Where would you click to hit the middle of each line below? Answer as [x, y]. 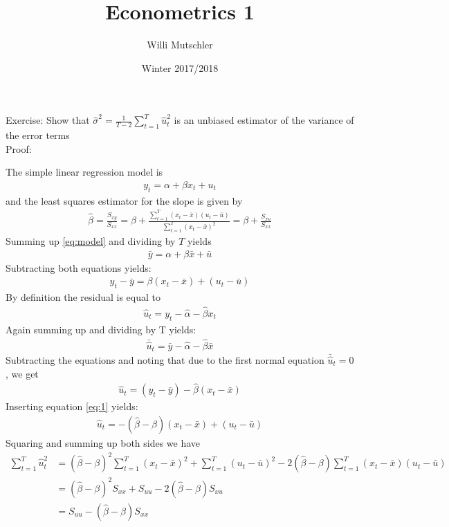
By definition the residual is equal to [83, 297]
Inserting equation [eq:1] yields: [72, 406]
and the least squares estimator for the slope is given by [124, 200]
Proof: [19, 148]
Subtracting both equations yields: [79, 267]
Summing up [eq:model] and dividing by [91, 241]
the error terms [38, 135]
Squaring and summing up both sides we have [103, 443]
